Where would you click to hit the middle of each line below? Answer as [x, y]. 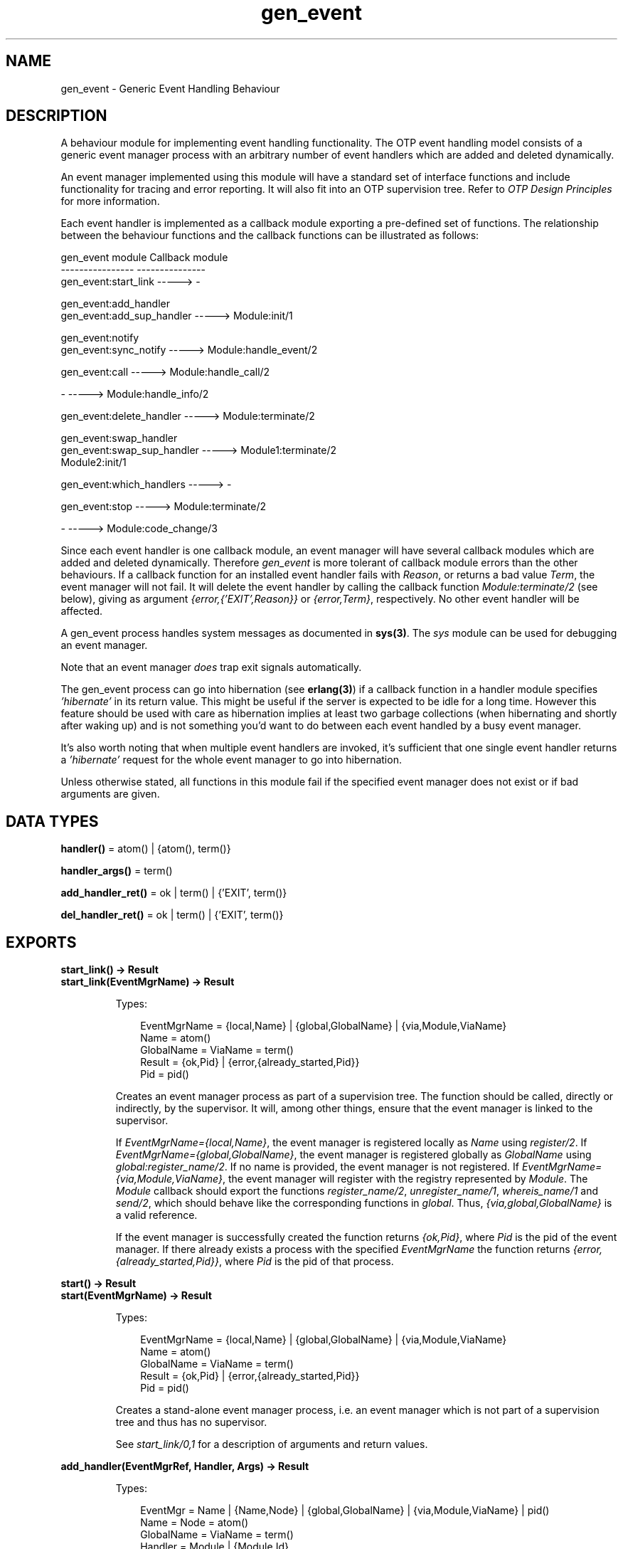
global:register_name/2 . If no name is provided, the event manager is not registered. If [317, 1167]
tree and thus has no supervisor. [191, 1422]
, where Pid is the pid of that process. [307, 1262]
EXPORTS [41, 942]
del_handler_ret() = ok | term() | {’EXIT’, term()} [172, 915]
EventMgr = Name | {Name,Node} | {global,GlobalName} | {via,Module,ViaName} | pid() [345, 1511]
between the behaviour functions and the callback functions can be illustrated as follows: [270, 236]
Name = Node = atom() [195, 1523]
